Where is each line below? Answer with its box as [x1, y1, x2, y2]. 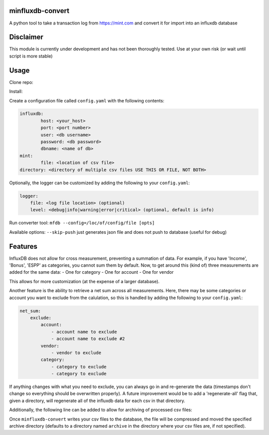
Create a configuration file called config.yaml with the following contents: [9, 97, 164, 103]
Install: [9, 88, 23, 94]
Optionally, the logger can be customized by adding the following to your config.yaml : [9, 180, 190, 186]
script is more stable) [9, 53, 53, 59]
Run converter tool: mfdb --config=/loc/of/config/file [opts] [9, 220, 155, 226]
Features [9, 242, 37, 251]
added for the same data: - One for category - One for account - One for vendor [9, 269, 174, 275]
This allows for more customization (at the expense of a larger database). [9, 278, 160, 284]
